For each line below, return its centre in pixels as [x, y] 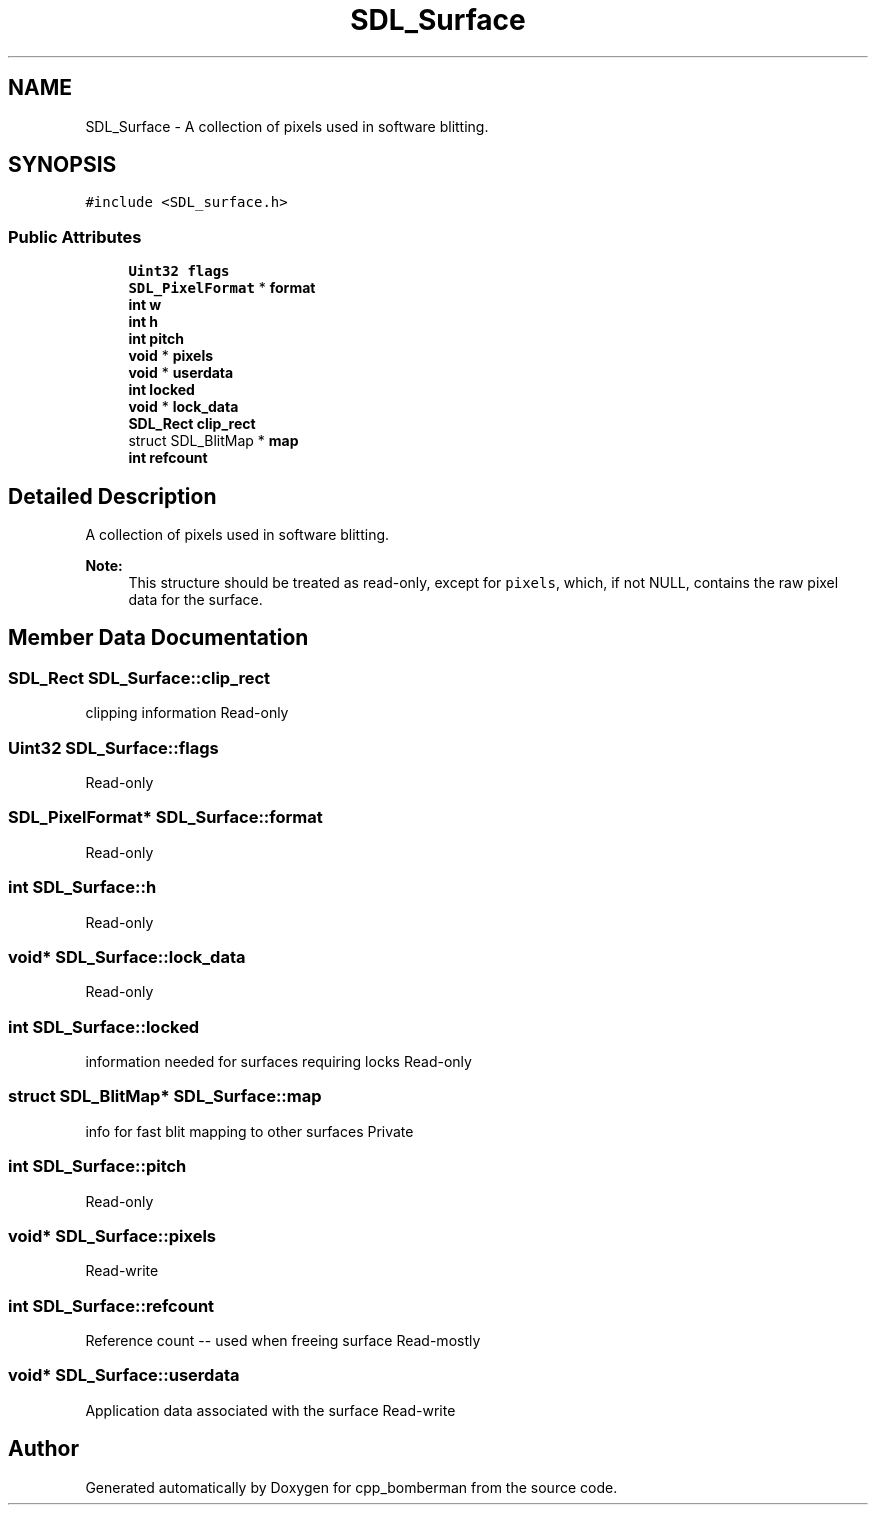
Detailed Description [112, 496]
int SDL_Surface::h [82, 887]
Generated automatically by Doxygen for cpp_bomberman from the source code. [351, 1487]
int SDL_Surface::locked [104, 1026]
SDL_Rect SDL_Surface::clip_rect [139, 677]
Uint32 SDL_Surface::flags [113, 747]
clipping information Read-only [187, 713]
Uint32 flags [179, 271]
